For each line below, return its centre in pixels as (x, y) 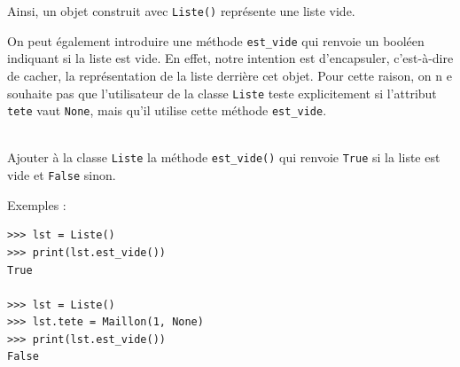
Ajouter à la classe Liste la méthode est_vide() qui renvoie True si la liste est (224, 157)
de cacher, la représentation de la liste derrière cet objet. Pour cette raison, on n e (230, 75)
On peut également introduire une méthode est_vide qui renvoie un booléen (216, 40)
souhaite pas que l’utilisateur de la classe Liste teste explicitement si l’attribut (222, 93)
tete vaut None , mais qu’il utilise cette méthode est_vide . (167, 110)
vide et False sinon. (62, 175)
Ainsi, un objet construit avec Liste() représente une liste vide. (181, 11)
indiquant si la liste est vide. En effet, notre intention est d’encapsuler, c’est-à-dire (230, 58)
